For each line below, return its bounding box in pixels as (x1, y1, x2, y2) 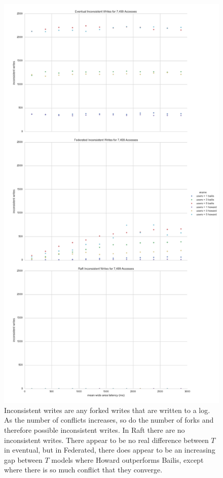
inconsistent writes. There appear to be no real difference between (4, 434, 209, 445)
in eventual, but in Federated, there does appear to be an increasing (4, 444, 215, 455)
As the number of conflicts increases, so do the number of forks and (4, 415, 214, 425)
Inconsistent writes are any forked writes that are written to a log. (4, 404, 210, 415)
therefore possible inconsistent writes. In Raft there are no (4, 424, 185, 435)
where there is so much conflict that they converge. (4, 464, 163, 475)
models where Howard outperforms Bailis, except (51, 454, 204, 465)
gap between (4, 454, 43, 465)
